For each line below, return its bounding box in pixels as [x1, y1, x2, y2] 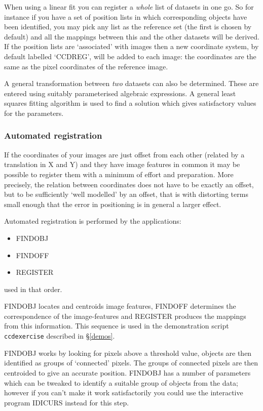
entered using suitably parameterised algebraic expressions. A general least [4, 88, 236, 98]
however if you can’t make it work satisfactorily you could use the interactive [4, 387, 243, 398]
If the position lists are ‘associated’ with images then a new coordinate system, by [4, 41, 259, 52]
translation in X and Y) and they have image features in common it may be [4, 159, 240, 170]
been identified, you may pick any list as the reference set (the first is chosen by [4, 21, 252, 32]
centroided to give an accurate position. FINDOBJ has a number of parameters [4, 367, 251, 378]
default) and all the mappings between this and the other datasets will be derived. [4, 31, 260, 42]
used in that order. [4, 283, 62, 294]
